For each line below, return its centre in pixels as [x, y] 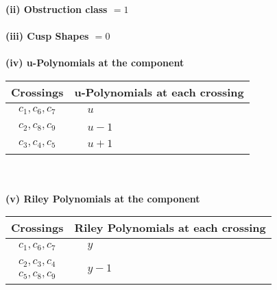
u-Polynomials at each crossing [159, 92]
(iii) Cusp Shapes [47, 36]
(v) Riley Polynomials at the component [103, 198]
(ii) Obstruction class [57, 9]
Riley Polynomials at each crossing [170, 228]
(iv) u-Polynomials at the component [95, 63]
